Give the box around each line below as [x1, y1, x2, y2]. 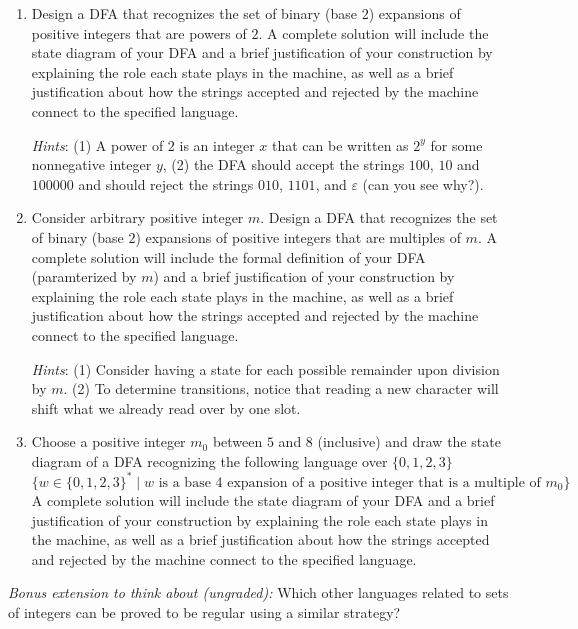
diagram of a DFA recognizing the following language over [31, 450, 388, 471]
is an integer [179, 134, 255, 155]
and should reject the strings [78, 173, 254, 194]
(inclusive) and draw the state [317, 431, 501, 452]
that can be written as [272, 134, 409, 155]
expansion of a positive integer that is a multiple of [227, 475, 541, 490]
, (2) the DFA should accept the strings [162, 154, 405, 175]
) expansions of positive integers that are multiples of [135, 226, 461, 247]
